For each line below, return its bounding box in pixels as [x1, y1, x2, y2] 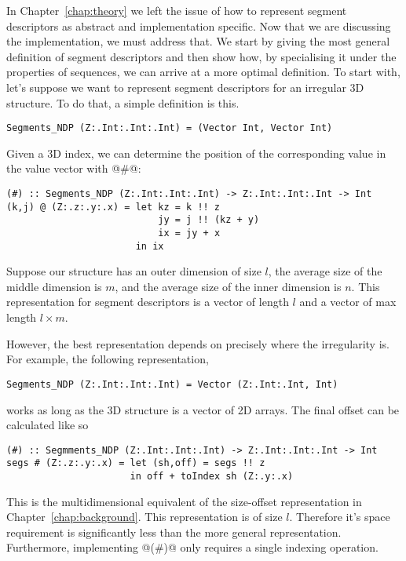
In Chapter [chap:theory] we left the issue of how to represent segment [6, 2, 347, 18]
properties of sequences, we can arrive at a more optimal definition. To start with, [6, 64, 401, 80]
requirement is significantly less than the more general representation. [6, 523, 342, 540]
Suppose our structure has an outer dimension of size [6, 263, 262, 279]
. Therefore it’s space [289, 508, 390, 525]
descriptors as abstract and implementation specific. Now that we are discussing [6, 17, 391, 34]
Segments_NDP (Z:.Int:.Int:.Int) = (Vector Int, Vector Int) [6, 122, 333, 134]
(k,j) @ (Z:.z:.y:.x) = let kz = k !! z [6, 201, 221, 213]
